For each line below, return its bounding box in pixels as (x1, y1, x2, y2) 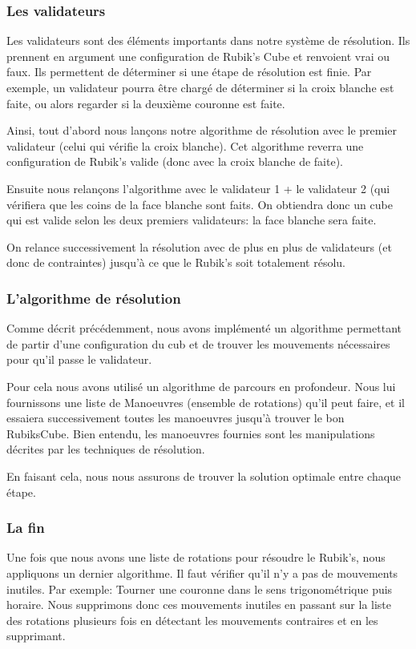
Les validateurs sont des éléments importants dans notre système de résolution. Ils (6, 32, 410, 49)
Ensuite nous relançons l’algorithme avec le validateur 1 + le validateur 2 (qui (6, 179, 390, 196)
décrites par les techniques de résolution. (6, 441, 205, 458)
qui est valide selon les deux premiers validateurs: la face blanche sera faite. (6, 212, 377, 228)
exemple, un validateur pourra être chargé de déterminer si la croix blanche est (6, 79, 394, 95)
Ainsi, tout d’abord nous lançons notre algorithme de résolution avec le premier (6, 122, 398, 139)
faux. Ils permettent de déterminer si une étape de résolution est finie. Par (6, 63, 372, 80)
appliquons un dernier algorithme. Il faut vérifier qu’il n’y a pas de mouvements (6, 564, 398, 581)
